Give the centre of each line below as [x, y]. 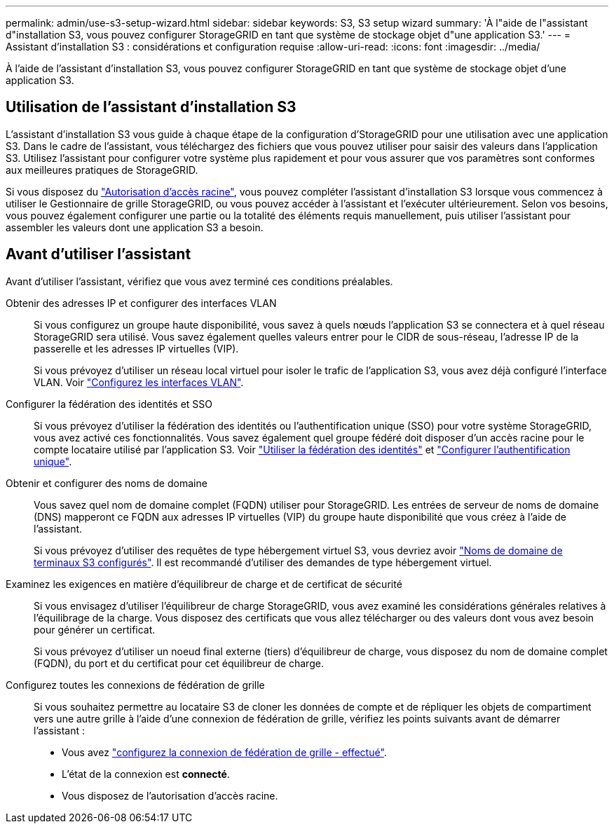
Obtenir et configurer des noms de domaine [107, 483]
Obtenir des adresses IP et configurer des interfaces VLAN [141, 303]
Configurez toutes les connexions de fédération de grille [135, 685]
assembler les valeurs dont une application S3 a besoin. [135, 227]
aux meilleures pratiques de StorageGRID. [102, 170]
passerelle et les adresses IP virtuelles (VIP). [136, 348]
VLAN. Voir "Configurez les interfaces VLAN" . [139, 382]
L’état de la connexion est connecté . [146, 774]
